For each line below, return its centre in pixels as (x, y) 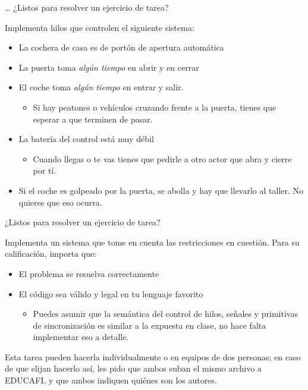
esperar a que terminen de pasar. (93, 119)
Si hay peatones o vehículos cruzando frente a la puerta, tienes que (155, 107)
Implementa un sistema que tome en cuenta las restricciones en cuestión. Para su (152, 242)
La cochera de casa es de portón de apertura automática (121, 47)
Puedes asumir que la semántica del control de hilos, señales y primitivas (165, 314)
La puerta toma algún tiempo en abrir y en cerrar (109, 67)
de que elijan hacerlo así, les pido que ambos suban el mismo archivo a (133, 368)
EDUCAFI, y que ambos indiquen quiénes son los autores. (111, 380)
